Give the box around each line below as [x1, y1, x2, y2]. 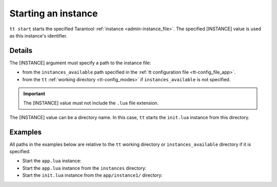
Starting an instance [9, 8, 98, 19]
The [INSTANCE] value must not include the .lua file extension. [23, 100, 159, 106]
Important [23, 90, 46, 97]
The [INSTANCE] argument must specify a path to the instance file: [9, 60, 151, 66]
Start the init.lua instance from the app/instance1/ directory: [22, 172, 163, 178]
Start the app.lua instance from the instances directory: [22, 165, 147, 171]
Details [9, 46, 33, 55]
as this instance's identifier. [9, 32, 68, 39]
